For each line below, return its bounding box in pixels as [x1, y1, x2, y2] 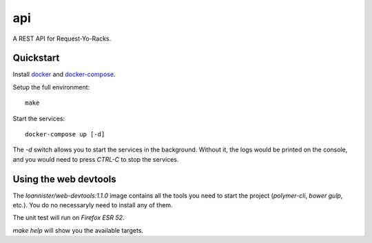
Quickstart [12, 52, 60, 64]
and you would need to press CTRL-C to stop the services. [12, 155, 179, 163]
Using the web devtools [12, 173, 116, 185]
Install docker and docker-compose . [12, 70, 116, 78]
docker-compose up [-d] [25, 131, 105, 138]
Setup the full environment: [12, 83, 90, 91]
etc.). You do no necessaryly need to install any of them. [12, 201, 173, 209]
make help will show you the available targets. [12, 226, 144, 234]
